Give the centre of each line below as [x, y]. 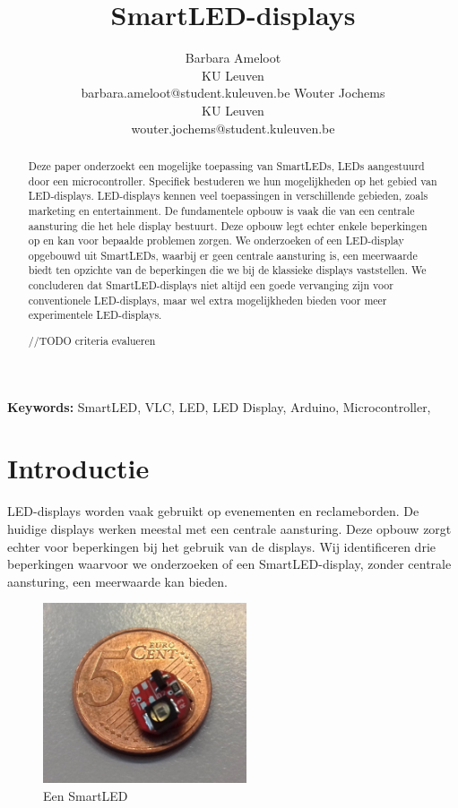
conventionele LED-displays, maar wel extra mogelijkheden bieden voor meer [207, 300]
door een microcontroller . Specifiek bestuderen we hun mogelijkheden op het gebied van [233, 181]
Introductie [78, 468]
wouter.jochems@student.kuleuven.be [233, 128]
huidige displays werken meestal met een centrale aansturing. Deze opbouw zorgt [229, 528]
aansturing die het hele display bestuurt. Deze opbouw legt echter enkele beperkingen [228, 225]
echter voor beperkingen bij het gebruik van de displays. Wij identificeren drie [221, 546]
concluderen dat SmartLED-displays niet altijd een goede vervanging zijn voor [211, 285]
